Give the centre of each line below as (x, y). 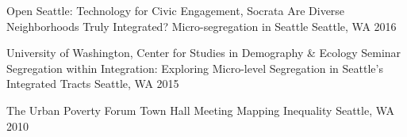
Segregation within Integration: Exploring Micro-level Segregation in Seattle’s (195, 68)
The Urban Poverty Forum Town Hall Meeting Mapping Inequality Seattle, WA (201, 110)
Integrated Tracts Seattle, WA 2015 (93, 84)
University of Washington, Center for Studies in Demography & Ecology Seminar (204, 53)
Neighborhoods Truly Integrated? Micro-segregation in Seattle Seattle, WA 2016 (202, 26)
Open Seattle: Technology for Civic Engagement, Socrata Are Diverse (176, 10)
